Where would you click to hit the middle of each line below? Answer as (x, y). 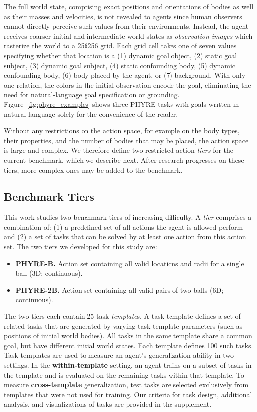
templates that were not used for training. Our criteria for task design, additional (128, 394)
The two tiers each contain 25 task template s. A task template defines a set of (122, 316)
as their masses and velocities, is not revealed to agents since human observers (123, 16)
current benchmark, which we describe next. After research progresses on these (124, 159)
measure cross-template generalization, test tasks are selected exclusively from (126, 384)
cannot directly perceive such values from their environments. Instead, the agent (126, 26)
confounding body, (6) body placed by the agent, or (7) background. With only (125, 75)
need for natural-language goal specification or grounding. (92, 94)
